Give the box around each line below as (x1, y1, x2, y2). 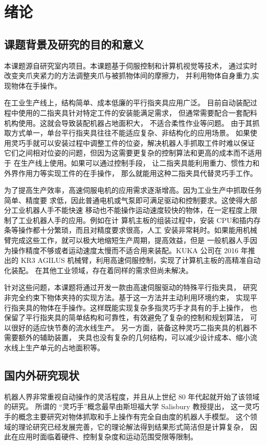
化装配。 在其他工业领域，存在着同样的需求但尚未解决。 (4, 264, 193, 275)
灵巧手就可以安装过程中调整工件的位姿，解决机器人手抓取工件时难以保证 (11, 137, 255, 148)
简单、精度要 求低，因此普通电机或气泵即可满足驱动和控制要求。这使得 (4, 194, 243, 205)
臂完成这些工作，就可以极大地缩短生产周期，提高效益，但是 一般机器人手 (4, 235, 250, 246)
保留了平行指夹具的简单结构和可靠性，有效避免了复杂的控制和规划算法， (4, 312, 248, 323)
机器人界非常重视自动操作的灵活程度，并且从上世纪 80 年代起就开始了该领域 (4, 391, 260, 402)
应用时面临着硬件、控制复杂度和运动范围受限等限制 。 (18, 431, 197, 442)
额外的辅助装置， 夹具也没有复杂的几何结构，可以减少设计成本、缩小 (18, 332, 250, 343)
